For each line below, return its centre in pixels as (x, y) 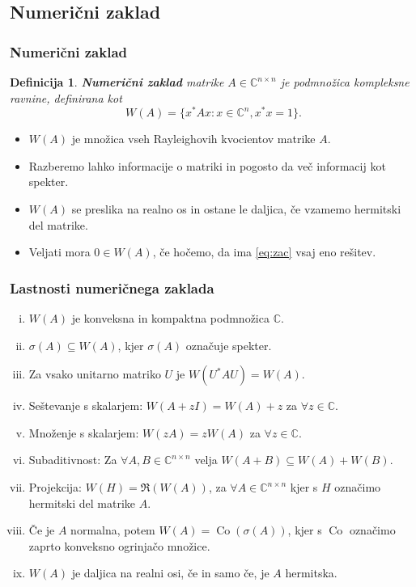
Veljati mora (59, 252)
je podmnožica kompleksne (345, 82)
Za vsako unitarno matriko (95, 374)
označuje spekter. (229, 345)
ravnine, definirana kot (66, 97)
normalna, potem (113, 530)
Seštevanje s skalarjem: (86, 405)
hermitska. (311, 573)
